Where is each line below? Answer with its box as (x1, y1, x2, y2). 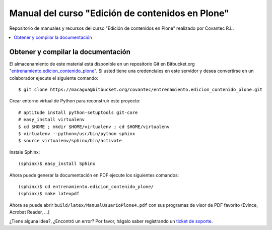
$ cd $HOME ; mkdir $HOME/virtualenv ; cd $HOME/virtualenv (18, 124, 170, 130)
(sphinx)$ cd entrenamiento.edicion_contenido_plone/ (18, 184, 154, 189)
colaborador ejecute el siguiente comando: (9, 75, 98, 81)
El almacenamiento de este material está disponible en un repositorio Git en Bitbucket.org (9, 61, 195, 67)
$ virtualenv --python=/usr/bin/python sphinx (18, 131, 135, 136)
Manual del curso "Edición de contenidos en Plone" (9, 8, 229, 19)
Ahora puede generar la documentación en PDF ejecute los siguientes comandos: (9, 172, 179, 178)
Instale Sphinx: (9, 149, 40, 155)
